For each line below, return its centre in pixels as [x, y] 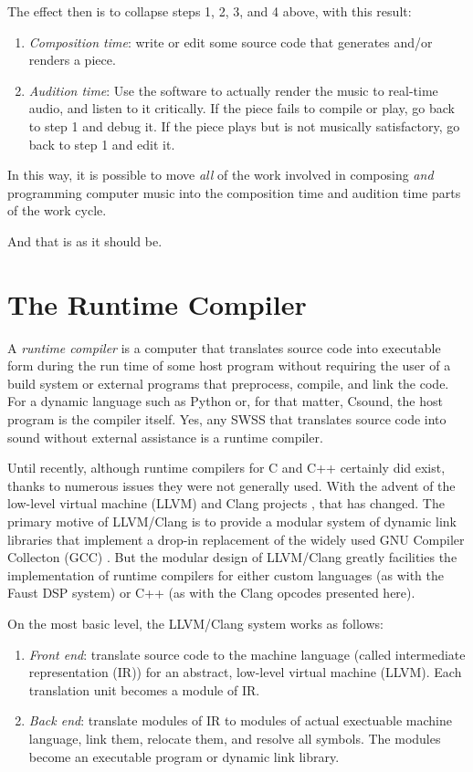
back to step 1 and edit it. [102, 144]
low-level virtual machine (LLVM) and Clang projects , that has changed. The [226, 503]
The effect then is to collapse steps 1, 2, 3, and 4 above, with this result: [210, 11]
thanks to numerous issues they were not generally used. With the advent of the [231, 485]
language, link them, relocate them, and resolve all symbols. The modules [235, 738]
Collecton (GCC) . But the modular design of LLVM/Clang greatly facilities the [232, 557]
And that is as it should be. [85, 240]
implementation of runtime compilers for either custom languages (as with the [226, 574]
